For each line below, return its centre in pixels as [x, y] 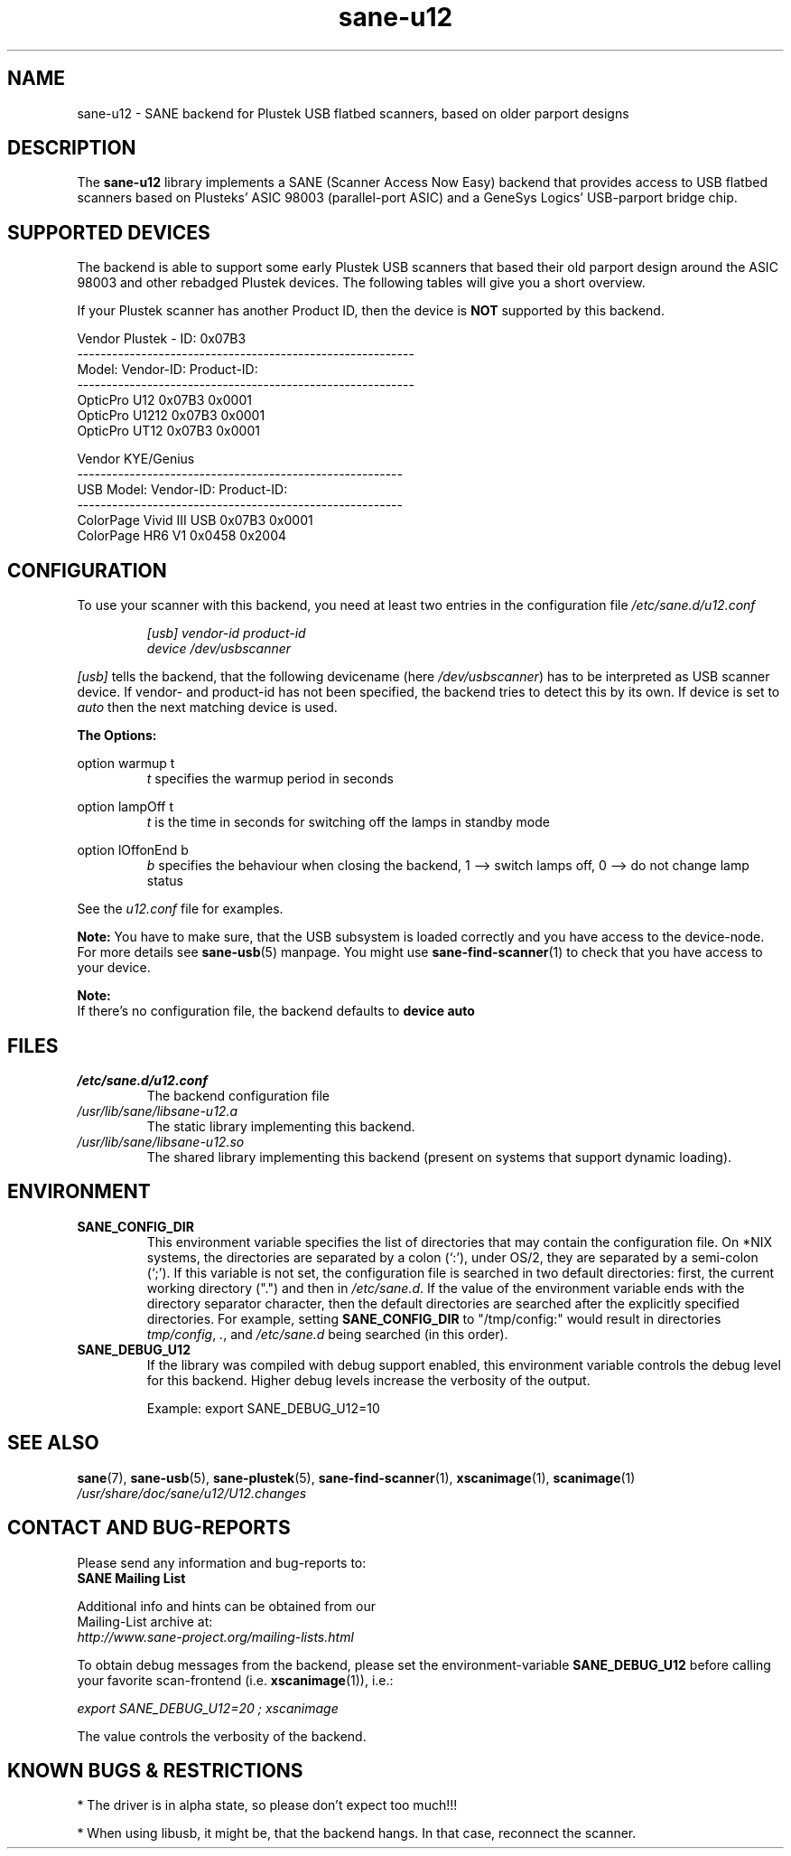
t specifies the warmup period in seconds [270, 779]
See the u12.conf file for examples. [180, 909]
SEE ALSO [53, 1443]
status [165, 881]
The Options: [117, 736]
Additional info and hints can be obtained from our [226, 1606]
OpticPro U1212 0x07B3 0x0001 [171, 416]
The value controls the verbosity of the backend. [222, 1736]
